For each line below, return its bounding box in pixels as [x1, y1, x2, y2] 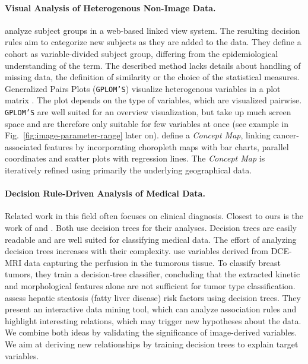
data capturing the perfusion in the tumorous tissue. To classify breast [24, 256, 281, 268]
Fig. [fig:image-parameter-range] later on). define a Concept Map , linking [5, 129, 271, 141]
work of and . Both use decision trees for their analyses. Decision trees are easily [5, 221, 297, 234]
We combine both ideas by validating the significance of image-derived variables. [5, 326, 297, 338]
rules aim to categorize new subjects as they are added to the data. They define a [5, 36, 301, 48]
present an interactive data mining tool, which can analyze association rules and [5, 303, 297, 315]
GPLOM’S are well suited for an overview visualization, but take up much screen [5, 106, 291, 118]
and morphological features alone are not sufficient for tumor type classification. [5, 280, 296, 292]
